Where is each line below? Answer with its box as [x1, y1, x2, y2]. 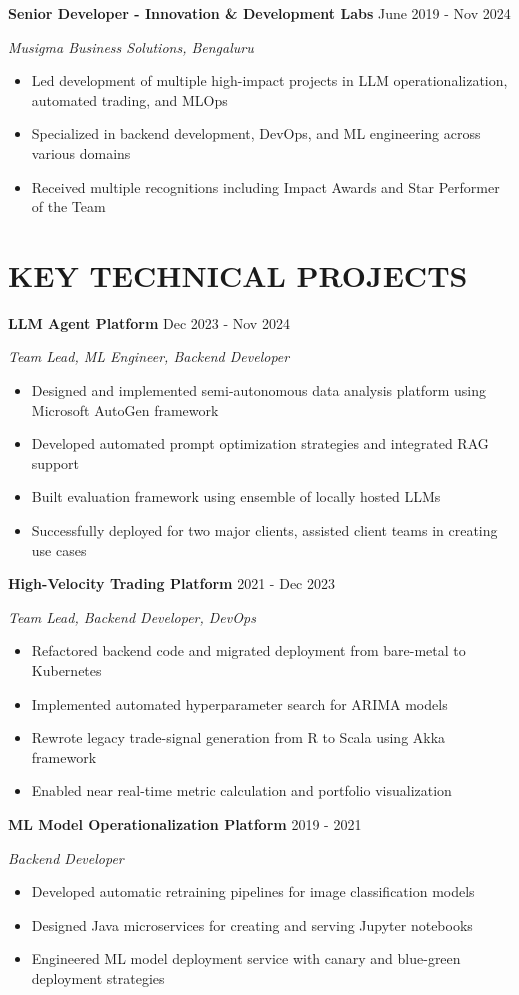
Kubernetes [31, 660, 102, 680]
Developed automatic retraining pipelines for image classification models [31, 881, 475, 902]
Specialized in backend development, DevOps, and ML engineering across [31, 123, 481, 144]
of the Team [31, 196, 106, 217]
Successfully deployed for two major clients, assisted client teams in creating [31, 520, 498, 541]
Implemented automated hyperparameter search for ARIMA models [31, 693, 448, 714]
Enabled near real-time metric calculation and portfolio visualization [31, 780, 452, 801]
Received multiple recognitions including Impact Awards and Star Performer [31, 176, 500, 197]
